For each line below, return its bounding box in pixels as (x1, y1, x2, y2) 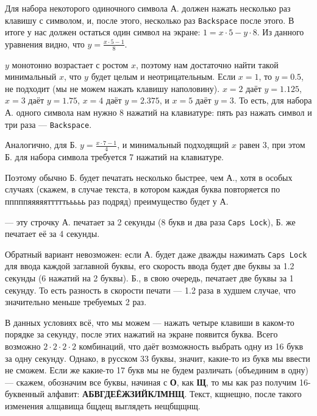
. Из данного (257, 26, 304, 38)
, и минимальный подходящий (117, 138, 229, 151)
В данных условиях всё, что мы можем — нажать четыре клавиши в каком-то (5, 316, 294, 328)
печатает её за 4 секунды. (5, 227, 100, 240)
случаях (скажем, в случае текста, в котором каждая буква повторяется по (5, 183, 280, 196)
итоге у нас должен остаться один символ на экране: (5, 26, 201, 38)
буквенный (5, 387, 45, 400)
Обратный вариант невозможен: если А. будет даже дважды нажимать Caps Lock (5, 247, 307, 260)
